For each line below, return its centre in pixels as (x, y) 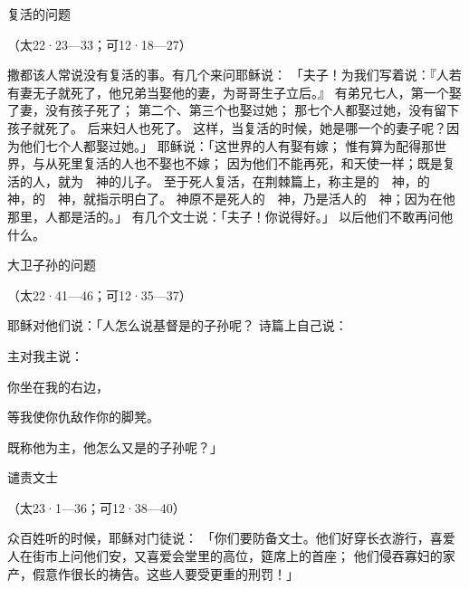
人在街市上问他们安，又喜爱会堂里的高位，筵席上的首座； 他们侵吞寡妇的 (225, 556)
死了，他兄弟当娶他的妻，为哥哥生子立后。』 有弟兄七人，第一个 (259, 92)
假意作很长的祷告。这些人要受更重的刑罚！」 (165, 573)
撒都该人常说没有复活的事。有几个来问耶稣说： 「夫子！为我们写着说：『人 (228, 75)
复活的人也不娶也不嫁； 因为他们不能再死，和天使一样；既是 (263, 163)
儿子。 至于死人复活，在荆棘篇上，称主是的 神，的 (275, 180)
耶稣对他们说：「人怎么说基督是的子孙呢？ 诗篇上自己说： (177, 325)
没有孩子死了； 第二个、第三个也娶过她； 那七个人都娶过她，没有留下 (252, 110)
